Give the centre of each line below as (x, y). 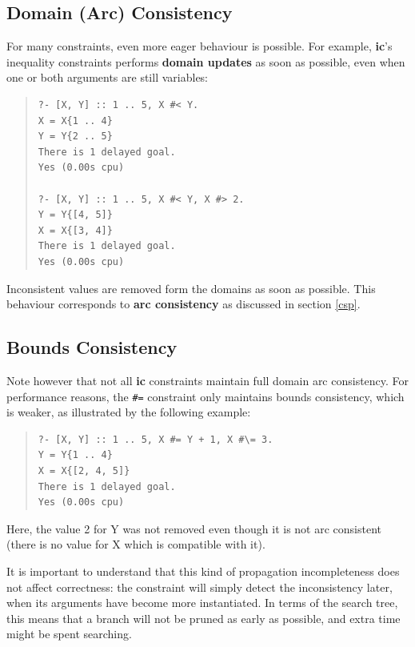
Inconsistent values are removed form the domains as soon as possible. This (191, 288)
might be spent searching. (69, 634)
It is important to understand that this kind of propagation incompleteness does (203, 571)
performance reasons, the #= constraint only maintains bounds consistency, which (206, 396)
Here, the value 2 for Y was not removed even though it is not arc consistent (194, 528)
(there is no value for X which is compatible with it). (136, 544)
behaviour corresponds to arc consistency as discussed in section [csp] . (184, 304)
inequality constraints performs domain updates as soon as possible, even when (206, 61)
